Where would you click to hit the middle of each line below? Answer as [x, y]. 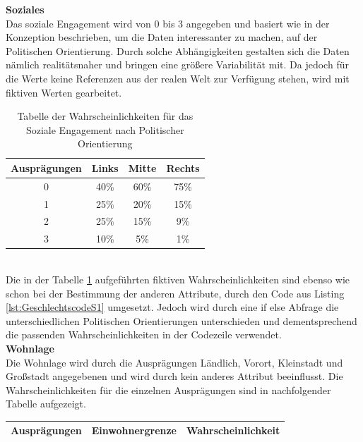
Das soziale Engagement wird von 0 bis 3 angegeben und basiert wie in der [168, 23]
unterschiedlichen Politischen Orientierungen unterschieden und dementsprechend [181, 320]
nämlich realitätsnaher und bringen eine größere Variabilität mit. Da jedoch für [177, 65]
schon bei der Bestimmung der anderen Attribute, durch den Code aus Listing [175, 293]
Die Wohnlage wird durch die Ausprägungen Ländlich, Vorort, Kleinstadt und [174, 362]
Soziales [25, 9]
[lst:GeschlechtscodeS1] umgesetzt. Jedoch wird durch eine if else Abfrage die [172, 307]
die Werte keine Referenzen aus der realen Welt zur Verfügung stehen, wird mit [178, 78]
